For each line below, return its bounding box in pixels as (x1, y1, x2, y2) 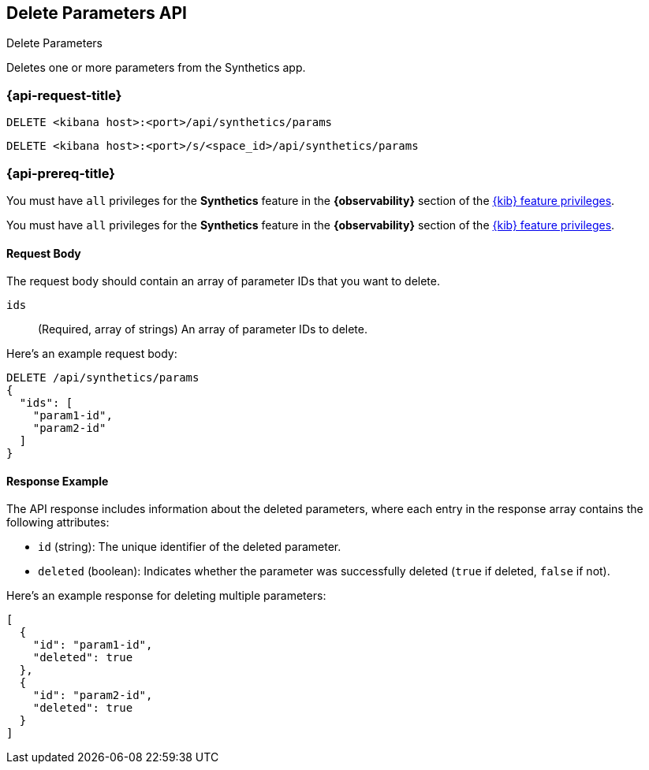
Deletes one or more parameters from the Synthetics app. (6, 61, 306, 75)
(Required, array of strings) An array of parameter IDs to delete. (38, 322, 368, 337)
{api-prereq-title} (6, 165, 115, 181)
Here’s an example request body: (6, 347, 177, 361)
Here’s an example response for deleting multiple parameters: (6, 589, 326, 603)
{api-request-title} (6, 87, 122, 103)
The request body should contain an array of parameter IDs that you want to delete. (6, 274, 441, 288)
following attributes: (6, 515, 110, 530)
